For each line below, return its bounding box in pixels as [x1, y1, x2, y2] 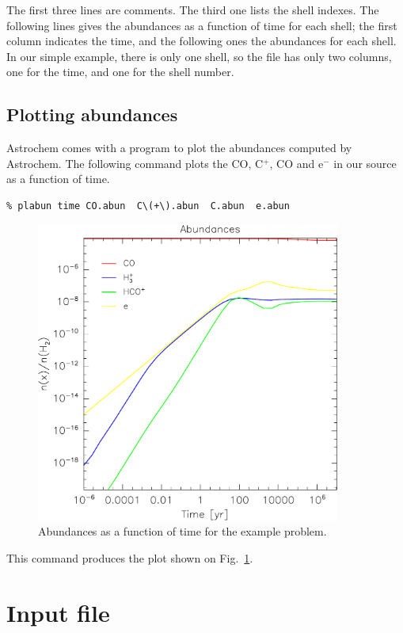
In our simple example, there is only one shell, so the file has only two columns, [6, 48, 392, 64]
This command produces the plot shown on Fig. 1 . [6, 549, 253, 566]
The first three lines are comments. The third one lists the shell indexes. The [6, 2, 379, 17]
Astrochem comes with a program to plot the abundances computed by [6, 139, 352, 156]
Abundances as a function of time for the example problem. [38, 523, 327, 540]
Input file [6, 596, 110, 628]
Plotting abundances [6, 102, 178, 127]
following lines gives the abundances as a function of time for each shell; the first [6, 17, 397, 33]
